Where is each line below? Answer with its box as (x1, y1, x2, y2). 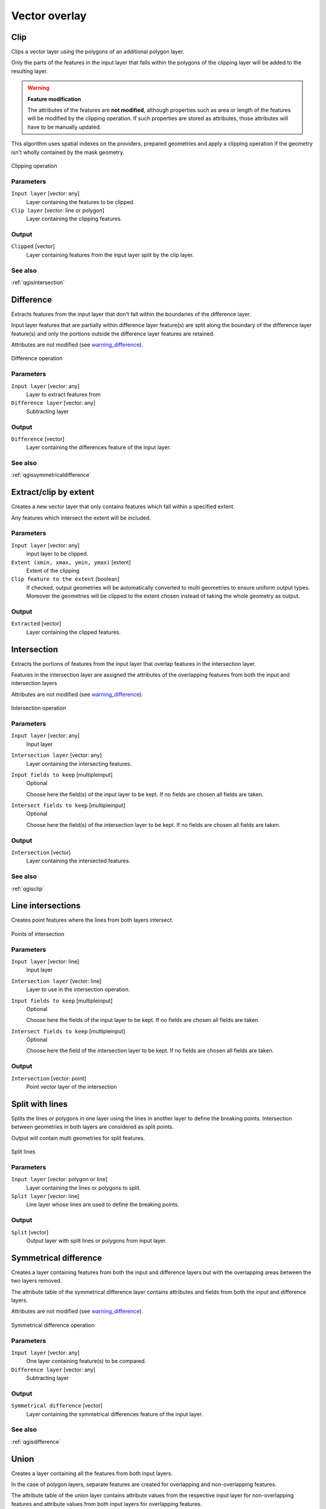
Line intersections (11, 901, 81, 911)
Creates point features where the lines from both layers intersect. (11, 916, 174, 924)
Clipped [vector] (11, 243, 56, 250)
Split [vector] (11, 1228, 49, 1236)
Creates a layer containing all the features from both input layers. (11, 1470, 173, 1477)
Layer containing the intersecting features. (26, 760, 132, 767)
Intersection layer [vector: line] (11, 977, 102, 984)
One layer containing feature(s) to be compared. (26, 1357, 147, 1365)
